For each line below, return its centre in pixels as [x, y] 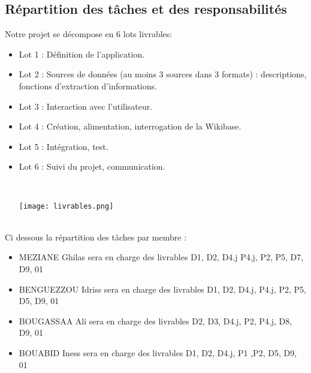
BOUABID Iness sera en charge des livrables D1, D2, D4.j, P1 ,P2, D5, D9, [158, 352]
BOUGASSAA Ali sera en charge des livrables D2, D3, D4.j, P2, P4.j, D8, [155, 321]
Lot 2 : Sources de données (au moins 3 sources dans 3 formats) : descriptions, [163, 74]
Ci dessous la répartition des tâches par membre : [96, 237]
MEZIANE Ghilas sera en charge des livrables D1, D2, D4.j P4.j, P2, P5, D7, [161, 257]
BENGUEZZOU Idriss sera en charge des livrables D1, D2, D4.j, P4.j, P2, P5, [162, 289]
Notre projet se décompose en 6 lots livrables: [89, 34]
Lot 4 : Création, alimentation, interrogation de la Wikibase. [130, 126]
